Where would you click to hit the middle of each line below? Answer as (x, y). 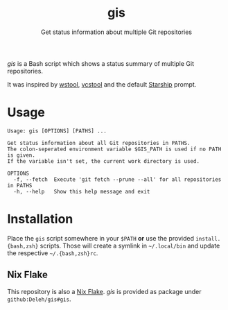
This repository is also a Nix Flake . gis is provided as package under (104, 291)
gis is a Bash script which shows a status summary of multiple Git (101, 63)
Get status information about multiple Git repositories (116, 32)
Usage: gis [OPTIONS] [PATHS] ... (57, 131)
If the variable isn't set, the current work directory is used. (103, 161)
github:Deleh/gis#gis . (39, 299)
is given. (21, 155)
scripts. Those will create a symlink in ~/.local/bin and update (130, 246)
